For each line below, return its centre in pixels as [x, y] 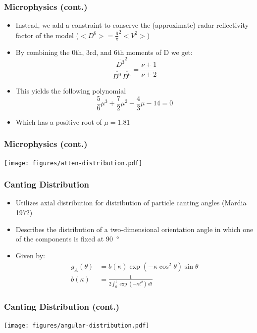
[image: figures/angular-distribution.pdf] [77, 326]
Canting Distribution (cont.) [62, 306]
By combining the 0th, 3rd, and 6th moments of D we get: [104, 52]
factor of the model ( [47, 35]
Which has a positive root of [59, 121]
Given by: [30, 255]
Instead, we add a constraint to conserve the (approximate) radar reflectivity [132, 25]
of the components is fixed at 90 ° [67, 239]
